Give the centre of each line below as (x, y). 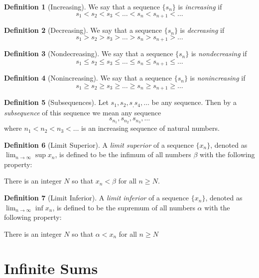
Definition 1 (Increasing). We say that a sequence (82, 6)
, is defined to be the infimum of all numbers (123, 154)
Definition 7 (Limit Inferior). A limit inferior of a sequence (97, 198)
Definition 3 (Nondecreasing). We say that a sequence (89, 53)
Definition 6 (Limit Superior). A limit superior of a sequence (99, 144)
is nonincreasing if (218, 78)
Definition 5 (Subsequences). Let (56, 102)
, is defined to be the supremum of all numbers (124, 207)
